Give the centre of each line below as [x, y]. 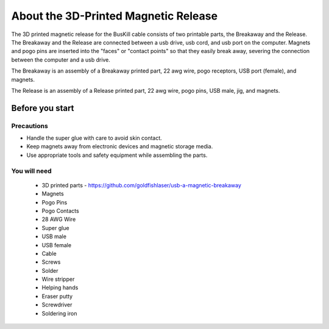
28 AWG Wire [59, 219]
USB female [57, 245]
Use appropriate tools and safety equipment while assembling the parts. [117, 155]
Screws [51, 262]
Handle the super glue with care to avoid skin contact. [94, 138]
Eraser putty [57, 296]
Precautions [30, 126]
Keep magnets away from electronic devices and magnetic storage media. [120, 146]
